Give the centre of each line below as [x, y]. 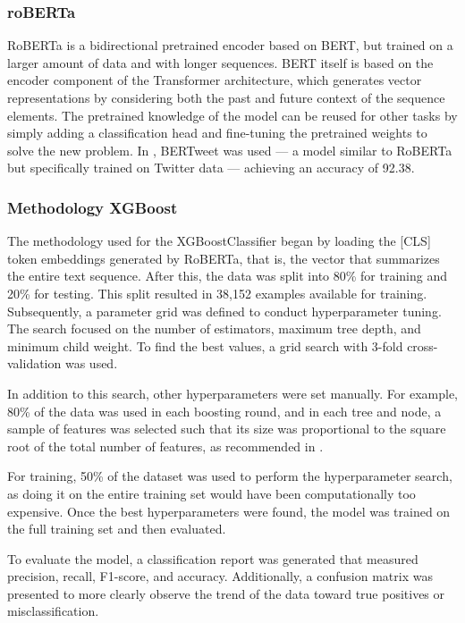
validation [34, 363]
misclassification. [53, 611]
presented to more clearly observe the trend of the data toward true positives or [226, 593]
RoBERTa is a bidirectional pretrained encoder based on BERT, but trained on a [230, 45]
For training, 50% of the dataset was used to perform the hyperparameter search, [230, 476]
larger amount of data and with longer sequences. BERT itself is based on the [220, 62]
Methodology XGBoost [93, 207]
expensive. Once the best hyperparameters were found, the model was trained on [229, 511]
